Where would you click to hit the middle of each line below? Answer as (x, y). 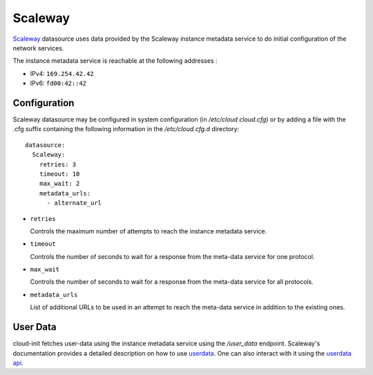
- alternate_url (74, 203)
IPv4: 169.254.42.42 (62, 73)
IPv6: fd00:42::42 (58, 84)
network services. (38, 48)
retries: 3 (58, 164)
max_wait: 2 (59, 184)
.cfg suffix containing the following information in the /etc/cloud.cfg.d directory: (126, 129)
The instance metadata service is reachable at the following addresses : (115, 61)
